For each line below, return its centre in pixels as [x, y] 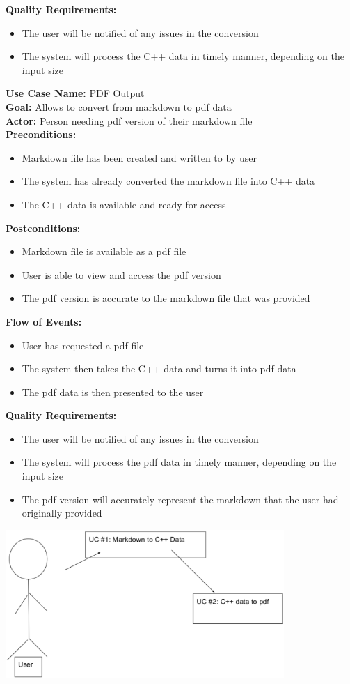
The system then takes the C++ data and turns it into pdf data [159, 368]
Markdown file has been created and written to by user [139, 157]
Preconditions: [41, 134]
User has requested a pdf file [83, 345]
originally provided [62, 513]
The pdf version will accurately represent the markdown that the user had [180, 499]
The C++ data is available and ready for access [124, 204]
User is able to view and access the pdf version [121, 274]
